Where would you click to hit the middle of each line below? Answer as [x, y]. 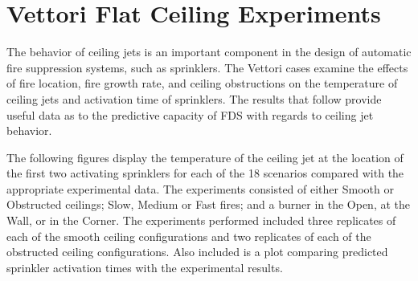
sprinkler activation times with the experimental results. [145, 267]
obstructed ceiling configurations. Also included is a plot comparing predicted [197, 252]
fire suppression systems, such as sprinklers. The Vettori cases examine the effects [207, 67]
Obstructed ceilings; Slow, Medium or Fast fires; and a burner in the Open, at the [209, 204]
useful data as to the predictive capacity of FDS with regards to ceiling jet [190, 114]
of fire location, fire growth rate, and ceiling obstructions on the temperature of [202, 83]
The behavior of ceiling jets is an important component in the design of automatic [209, 52]
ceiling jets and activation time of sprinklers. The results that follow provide [194, 98]
